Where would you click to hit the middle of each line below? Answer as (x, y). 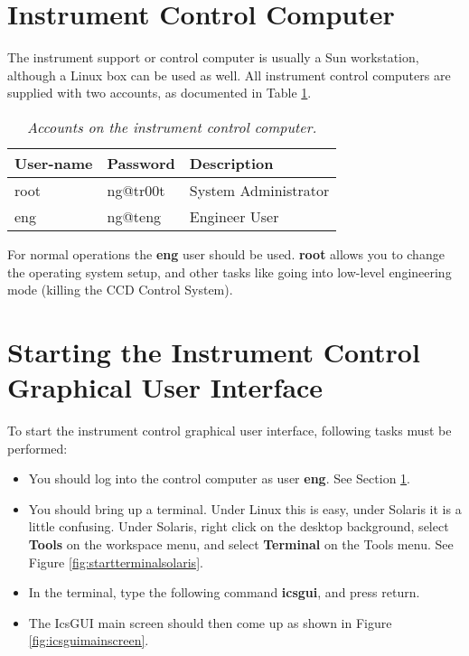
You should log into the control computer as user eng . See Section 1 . (219, 478)
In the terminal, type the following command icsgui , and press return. (224, 592)
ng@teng (134, 216)
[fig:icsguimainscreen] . (89, 640)
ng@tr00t (136, 190)
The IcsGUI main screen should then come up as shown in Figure (210, 622)
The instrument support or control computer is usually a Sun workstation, (213, 57)
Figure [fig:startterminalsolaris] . (116, 562)
